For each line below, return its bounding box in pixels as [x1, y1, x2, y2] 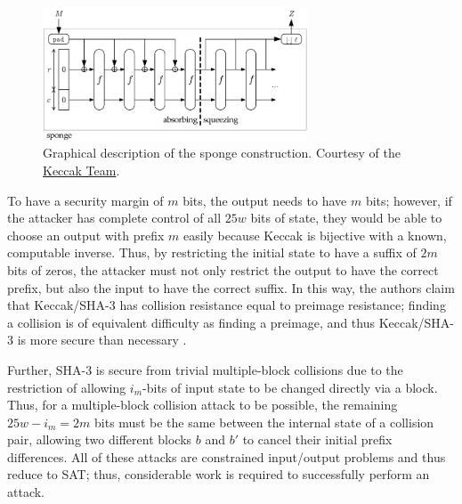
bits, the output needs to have [182, 191, 347, 209]
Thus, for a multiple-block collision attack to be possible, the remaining [7, 395, 398, 414]
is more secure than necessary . [17, 330, 187, 349]
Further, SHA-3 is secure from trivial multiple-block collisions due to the [7, 360, 403, 378]
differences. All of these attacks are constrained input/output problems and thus [7, 447, 446, 466]
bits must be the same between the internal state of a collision [94, 412, 434, 431]
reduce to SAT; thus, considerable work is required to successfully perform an [7, 465, 430, 484]
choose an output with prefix [7, 225, 165, 244]
